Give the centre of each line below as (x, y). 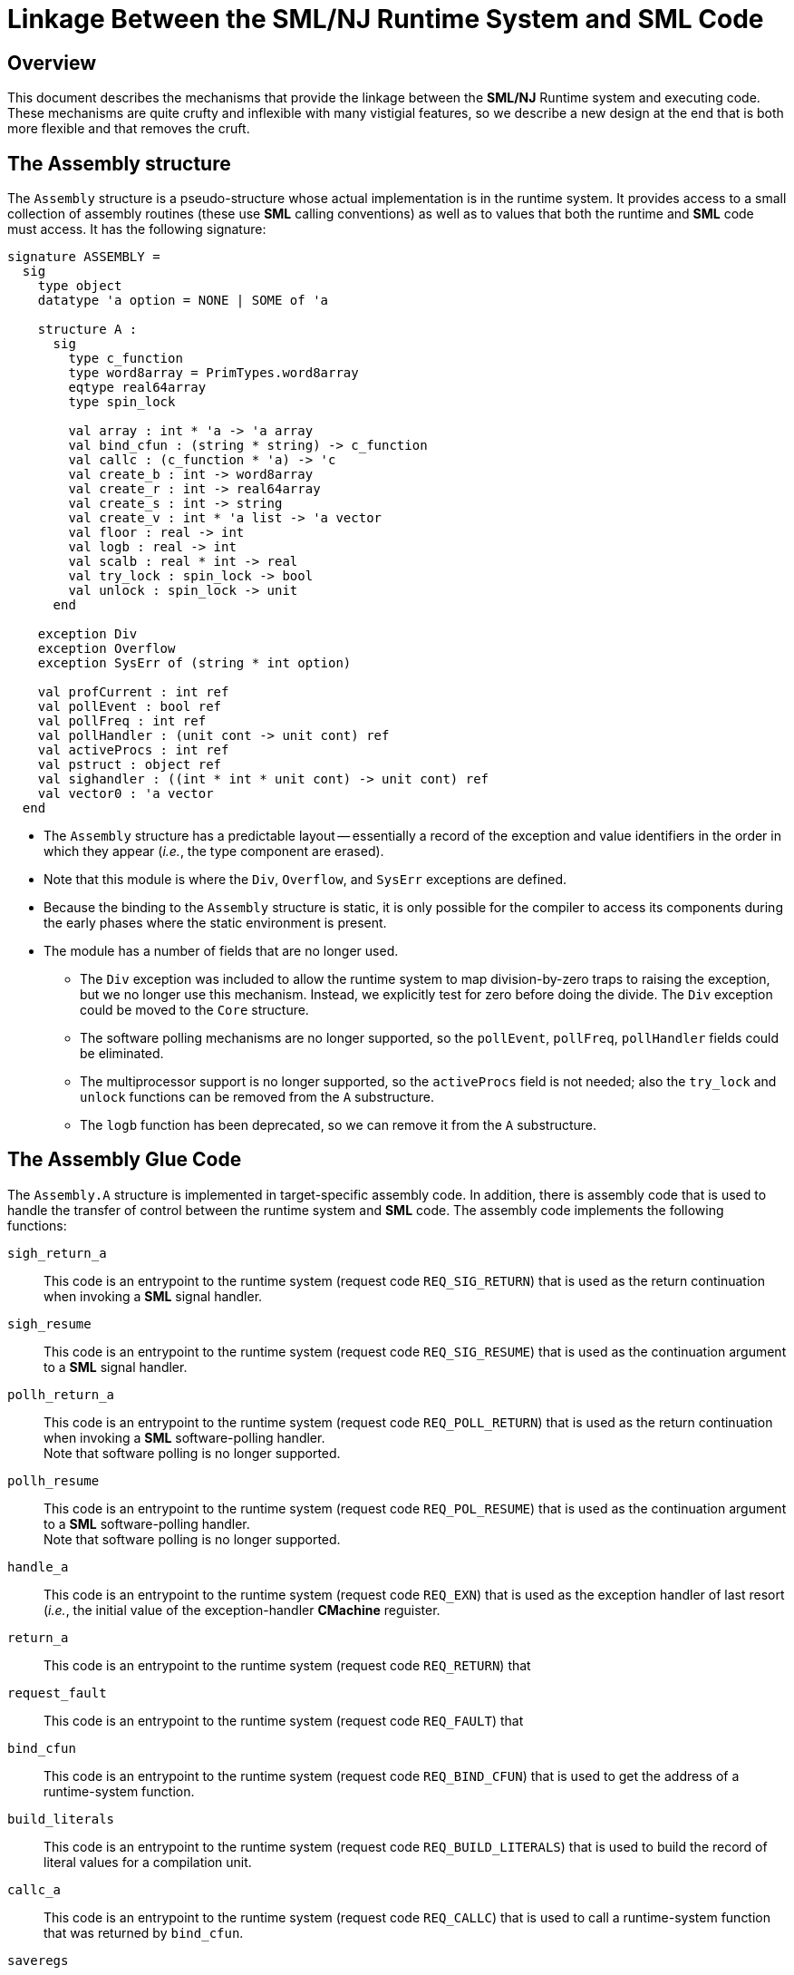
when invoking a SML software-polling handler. (184, 1437)
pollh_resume (53, 1480)
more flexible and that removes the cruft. (129, 129)
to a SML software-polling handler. (147, 1523)
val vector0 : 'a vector (126, 794)
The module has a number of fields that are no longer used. (221, 951)
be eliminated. (122, 1054)
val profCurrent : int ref (133, 692)
